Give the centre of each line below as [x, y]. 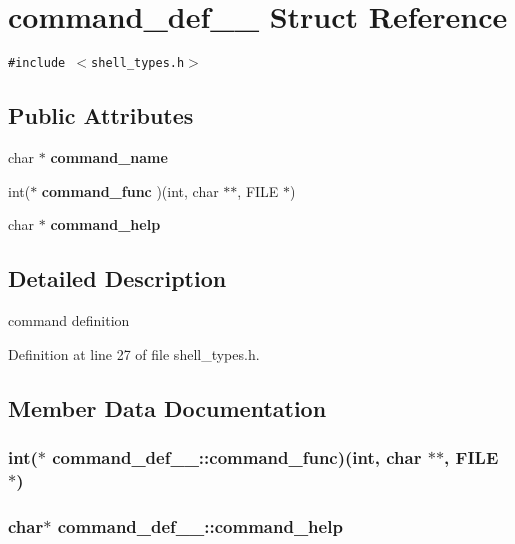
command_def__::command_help [200, 525]
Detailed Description [117, 278]
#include [37, 63]
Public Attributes [101, 115]
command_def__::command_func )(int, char [237, 456]
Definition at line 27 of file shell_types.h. [134, 353]
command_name [109, 156]
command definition [69, 319]
